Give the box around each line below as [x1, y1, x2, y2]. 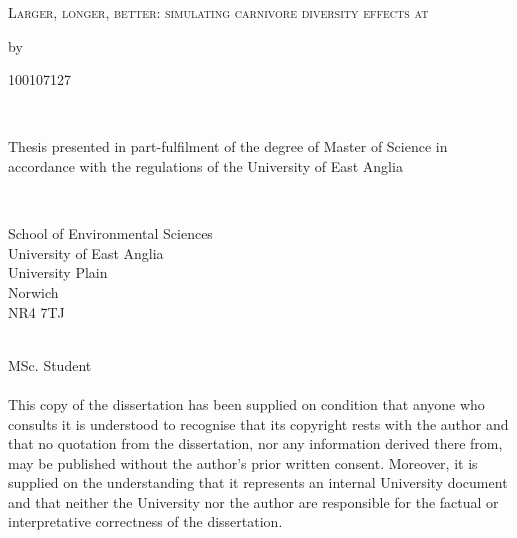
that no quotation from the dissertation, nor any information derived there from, [8, 433, 503, 454]
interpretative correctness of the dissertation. [8, 511, 283, 532]
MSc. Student [8, 354, 92, 375]
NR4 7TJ [8, 301, 65, 322]
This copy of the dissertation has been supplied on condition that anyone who [8, 393, 485, 414]
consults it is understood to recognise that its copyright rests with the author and [8, 413, 509, 434]
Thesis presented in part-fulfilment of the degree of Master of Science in [8, 136, 448, 157]
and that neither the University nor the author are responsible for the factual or [8, 491, 499, 512]
